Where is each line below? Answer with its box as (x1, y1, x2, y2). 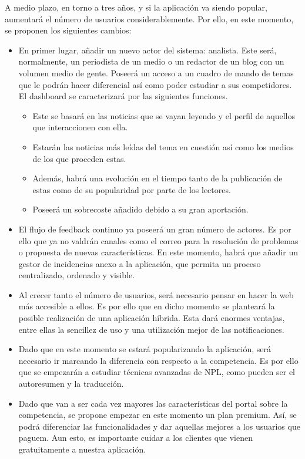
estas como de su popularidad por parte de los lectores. (32, 183, 231, 195)
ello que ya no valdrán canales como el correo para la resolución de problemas (18, 234, 299, 247)
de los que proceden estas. (32, 152, 126, 164)
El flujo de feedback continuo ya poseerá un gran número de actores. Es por (18, 222, 291, 235)
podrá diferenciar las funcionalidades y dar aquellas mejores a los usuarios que (18, 420, 300, 432)
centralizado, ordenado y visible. (18, 269, 135, 281)
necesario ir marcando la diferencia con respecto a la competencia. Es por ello (18, 354, 299, 366)
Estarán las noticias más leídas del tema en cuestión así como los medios (32, 140, 294, 153)
